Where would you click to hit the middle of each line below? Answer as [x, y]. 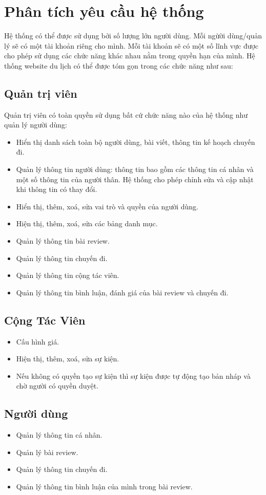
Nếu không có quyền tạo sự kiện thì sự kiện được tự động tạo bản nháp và [133, 375]
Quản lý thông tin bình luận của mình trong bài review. [104, 486]
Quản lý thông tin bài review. [63, 241]
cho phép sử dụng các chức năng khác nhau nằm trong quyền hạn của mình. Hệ [130, 56]
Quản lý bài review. [47, 452]
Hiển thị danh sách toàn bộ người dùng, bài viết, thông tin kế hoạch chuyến [136, 142]
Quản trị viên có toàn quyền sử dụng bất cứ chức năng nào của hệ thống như [126, 114]
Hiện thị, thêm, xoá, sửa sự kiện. [68, 359]
